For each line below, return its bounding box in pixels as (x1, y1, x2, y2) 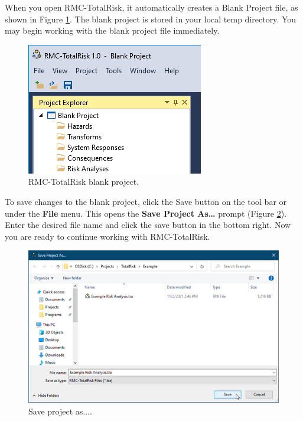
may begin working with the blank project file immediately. (5, 24, 220, 37)
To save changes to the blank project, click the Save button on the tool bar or (5, 195, 287, 207)
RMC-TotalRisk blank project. (28, 175, 139, 188)
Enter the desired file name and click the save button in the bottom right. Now (5, 218, 291, 231)
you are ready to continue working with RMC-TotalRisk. (5, 230, 210, 242)
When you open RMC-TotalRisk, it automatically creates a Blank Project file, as (5, 1, 298, 13)
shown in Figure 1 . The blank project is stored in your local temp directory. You (5, 12, 297, 25)
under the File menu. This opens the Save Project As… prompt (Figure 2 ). (5, 207, 287, 219)
